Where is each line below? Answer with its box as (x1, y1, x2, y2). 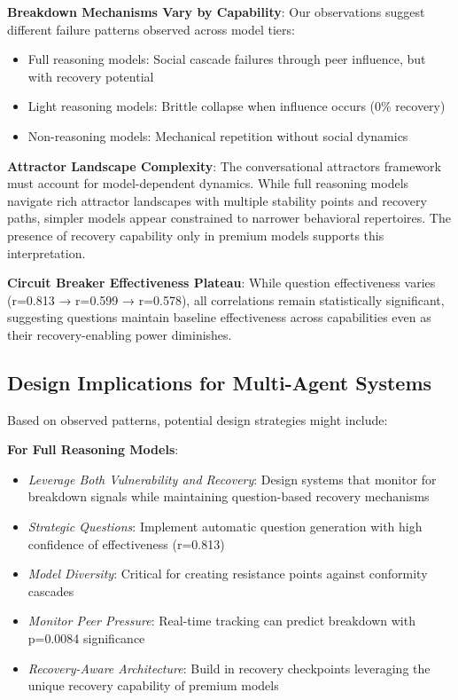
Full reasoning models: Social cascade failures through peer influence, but (27, 50, 426, 68)
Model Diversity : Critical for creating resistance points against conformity (27, 564, 428, 583)
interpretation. (7, 243, 86, 262)
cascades (27, 581, 74, 600)
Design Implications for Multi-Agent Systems (7, 368, 432, 396)
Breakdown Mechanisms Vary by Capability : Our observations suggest (7, 3, 425, 20)
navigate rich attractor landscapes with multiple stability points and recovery (7, 191, 427, 209)
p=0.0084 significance (27, 629, 145, 648)
